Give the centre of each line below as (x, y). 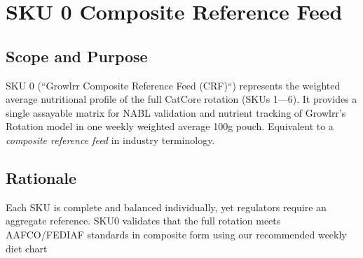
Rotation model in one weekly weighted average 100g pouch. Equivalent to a (170, 126)
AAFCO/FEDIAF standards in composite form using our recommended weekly (176, 234)
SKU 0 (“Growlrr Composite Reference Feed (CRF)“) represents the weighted (173, 85)
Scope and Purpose (77, 56)
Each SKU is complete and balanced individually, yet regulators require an (166, 207)
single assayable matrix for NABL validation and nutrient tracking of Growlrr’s (176, 112)
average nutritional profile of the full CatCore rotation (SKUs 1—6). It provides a (181, 99)
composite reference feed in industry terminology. (110, 139)
